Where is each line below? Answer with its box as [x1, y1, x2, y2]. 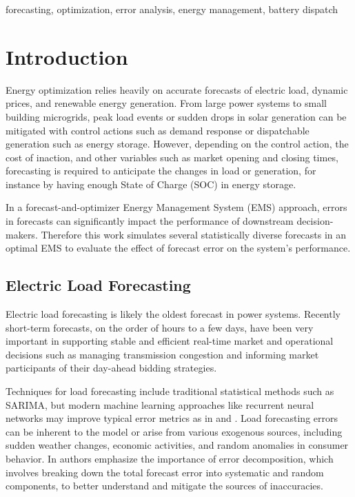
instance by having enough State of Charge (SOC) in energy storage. [6, 176, 296, 191]
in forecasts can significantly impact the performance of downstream [6, 214, 294, 228]
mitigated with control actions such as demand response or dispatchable [6, 123, 310, 137]
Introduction [6, 42, 128, 70]
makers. [6, 227, 38, 241]
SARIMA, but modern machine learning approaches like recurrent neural [6, 397, 314, 412]
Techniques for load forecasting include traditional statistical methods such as [6, 384, 334, 398]
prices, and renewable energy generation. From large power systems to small [6, 96, 327, 110]
